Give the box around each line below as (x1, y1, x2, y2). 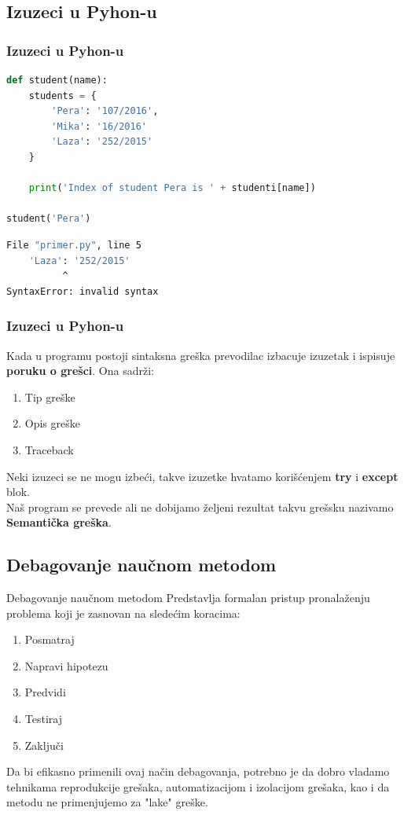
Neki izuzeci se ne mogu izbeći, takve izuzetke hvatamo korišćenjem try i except (6, 468, 398, 484)
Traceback (24, 441, 74, 457)
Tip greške (24, 388, 75, 405)
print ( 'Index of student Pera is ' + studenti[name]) (28, 182, 316, 194)
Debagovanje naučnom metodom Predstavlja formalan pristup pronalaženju (6, 589, 370, 606)
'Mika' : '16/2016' (51, 120, 147, 132)
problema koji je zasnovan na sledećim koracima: (6, 604, 241, 621)
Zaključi (24, 736, 64, 753)
